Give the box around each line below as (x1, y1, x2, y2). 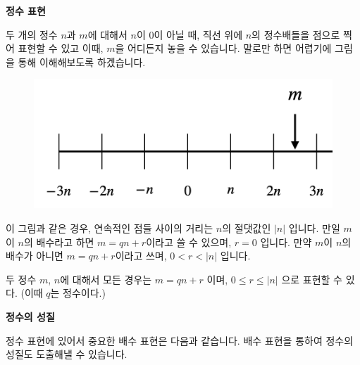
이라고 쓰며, (115, 248, 167, 263)
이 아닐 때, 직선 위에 (154, 27, 243, 41)
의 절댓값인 (222, 221, 271, 236)
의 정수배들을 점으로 (252, 27, 340, 41)
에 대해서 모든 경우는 (60, 271, 152, 286)
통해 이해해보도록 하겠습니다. (18, 54, 146, 69)
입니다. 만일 (288, 221, 340, 236)
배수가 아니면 (6, 248, 63, 263)
